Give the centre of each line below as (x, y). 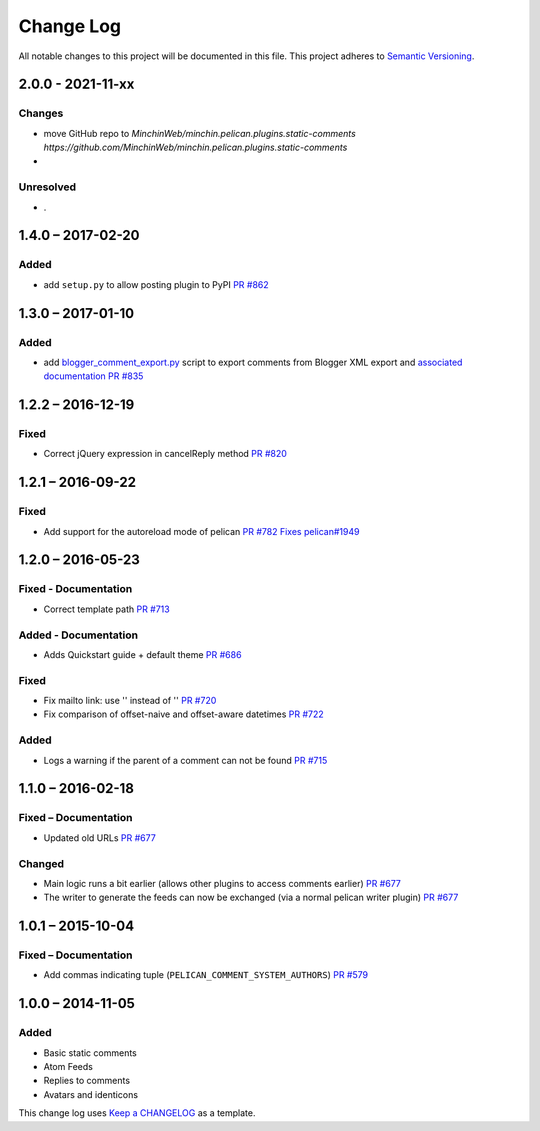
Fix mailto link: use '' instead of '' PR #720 (130, 701)
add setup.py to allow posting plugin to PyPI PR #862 (156, 284)
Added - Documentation (78, 635)
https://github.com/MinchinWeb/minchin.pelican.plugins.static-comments (195, 147)
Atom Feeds (68, 1066)
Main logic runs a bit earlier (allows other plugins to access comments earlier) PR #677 (222, 883)
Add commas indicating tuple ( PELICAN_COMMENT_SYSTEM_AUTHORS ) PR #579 (206, 975)
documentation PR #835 (93, 376)
